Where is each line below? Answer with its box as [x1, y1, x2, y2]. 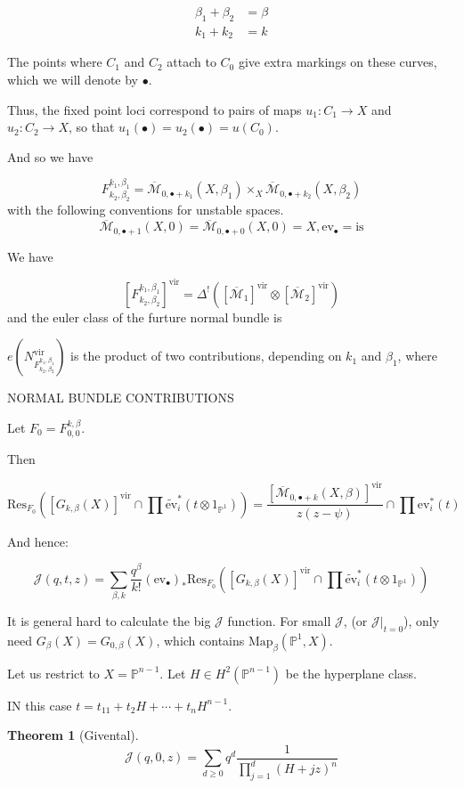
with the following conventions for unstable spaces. [7, 200, 284, 219]
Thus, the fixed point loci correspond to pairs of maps [7, 100, 302, 118]
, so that [68, 118, 115, 136]
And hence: [7, 532, 69, 550]
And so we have [7, 147, 94, 166]
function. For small [227, 611, 331, 630]
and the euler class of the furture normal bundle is [7, 307, 282, 326]
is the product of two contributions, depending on [70, 346, 342, 365]
